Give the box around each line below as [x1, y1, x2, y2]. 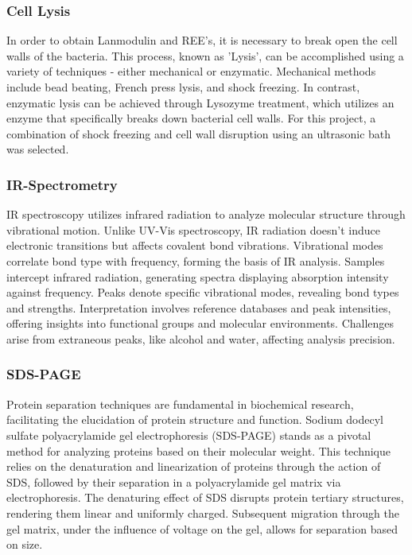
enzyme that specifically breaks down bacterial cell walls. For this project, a [6, 110, 376, 126]
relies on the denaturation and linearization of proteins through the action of [6, 458, 381, 475]
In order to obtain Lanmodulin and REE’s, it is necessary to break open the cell [6, 32, 398, 49]
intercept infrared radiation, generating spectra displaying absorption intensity [6, 268, 389, 285]
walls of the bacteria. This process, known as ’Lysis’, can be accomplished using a [6, 47, 404, 64]
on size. [6, 536, 43, 553]
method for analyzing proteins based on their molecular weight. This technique [6, 442, 391, 459]
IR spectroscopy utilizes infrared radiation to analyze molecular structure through [6, 206, 406, 223]
